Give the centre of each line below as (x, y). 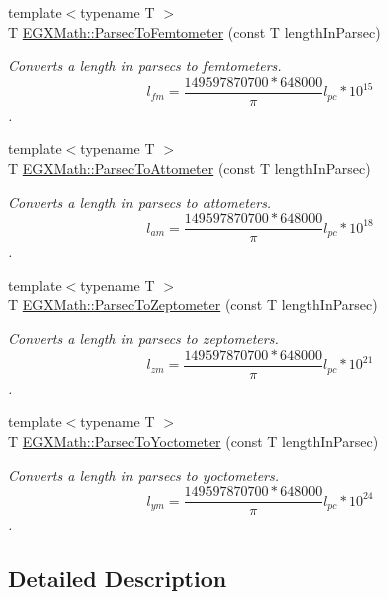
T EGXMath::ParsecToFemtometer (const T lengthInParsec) (194, 31)
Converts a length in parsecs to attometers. (140, 201)
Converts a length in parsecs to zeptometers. (143, 338)
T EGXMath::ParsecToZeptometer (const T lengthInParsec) (193, 304)
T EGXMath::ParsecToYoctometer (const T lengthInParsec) (193, 440)
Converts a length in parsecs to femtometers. (145, 65)
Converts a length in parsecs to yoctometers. (144, 474)
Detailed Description (117, 578)
